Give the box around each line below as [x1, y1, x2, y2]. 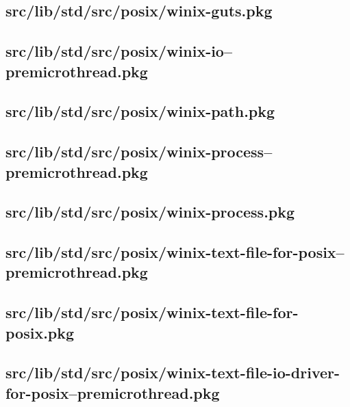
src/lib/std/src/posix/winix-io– [5, 40, 233, 62]
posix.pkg [5, 321, 75, 343]
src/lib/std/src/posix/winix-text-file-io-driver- [5, 362, 340, 383]
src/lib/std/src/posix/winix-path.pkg [5, 101, 275, 122]
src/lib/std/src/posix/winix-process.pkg [5, 201, 295, 222]
